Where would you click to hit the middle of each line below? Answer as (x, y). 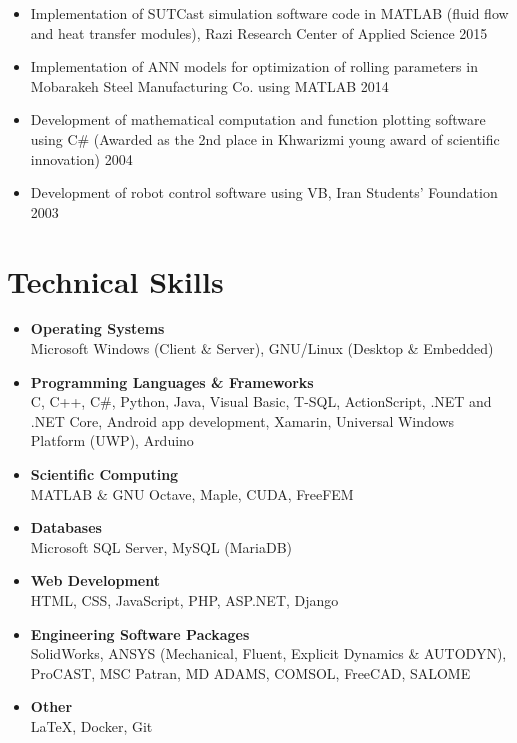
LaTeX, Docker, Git (91, 725)
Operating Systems (97, 328)
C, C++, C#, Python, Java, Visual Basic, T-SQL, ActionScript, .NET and (261, 401)
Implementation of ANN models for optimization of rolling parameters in (254, 66)
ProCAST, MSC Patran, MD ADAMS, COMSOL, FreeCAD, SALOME (250, 672)
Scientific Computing (104, 474)
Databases (66, 527)
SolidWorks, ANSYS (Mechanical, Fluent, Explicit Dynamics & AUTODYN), (268, 653)
